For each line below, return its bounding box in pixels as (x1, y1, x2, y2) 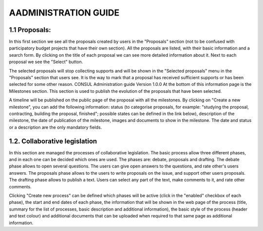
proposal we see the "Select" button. (9, 59, 83, 65)
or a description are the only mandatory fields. (9, 124, 102, 130)
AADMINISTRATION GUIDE (9, 7, 119, 18)
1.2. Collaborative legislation (9, 137, 97, 145)
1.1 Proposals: (9, 26, 51, 34)
